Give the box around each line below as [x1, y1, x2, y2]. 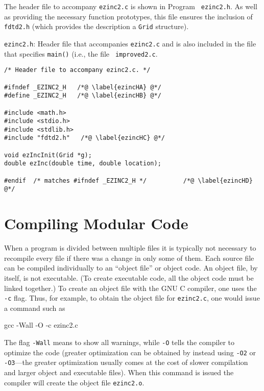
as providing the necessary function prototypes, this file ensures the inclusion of [4, 11, 253, 21]
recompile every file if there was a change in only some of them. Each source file [4, 252, 254, 263]
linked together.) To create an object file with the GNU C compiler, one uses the [4, 282, 257, 293]
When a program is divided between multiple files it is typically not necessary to [4, 242, 256, 253]
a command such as [4, 302, 65, 313]
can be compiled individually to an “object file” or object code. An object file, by [4, 262, 258, 273]
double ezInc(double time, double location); [4, 160, 161, 167]
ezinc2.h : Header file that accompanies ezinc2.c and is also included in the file [4, 38, 256, 48]
